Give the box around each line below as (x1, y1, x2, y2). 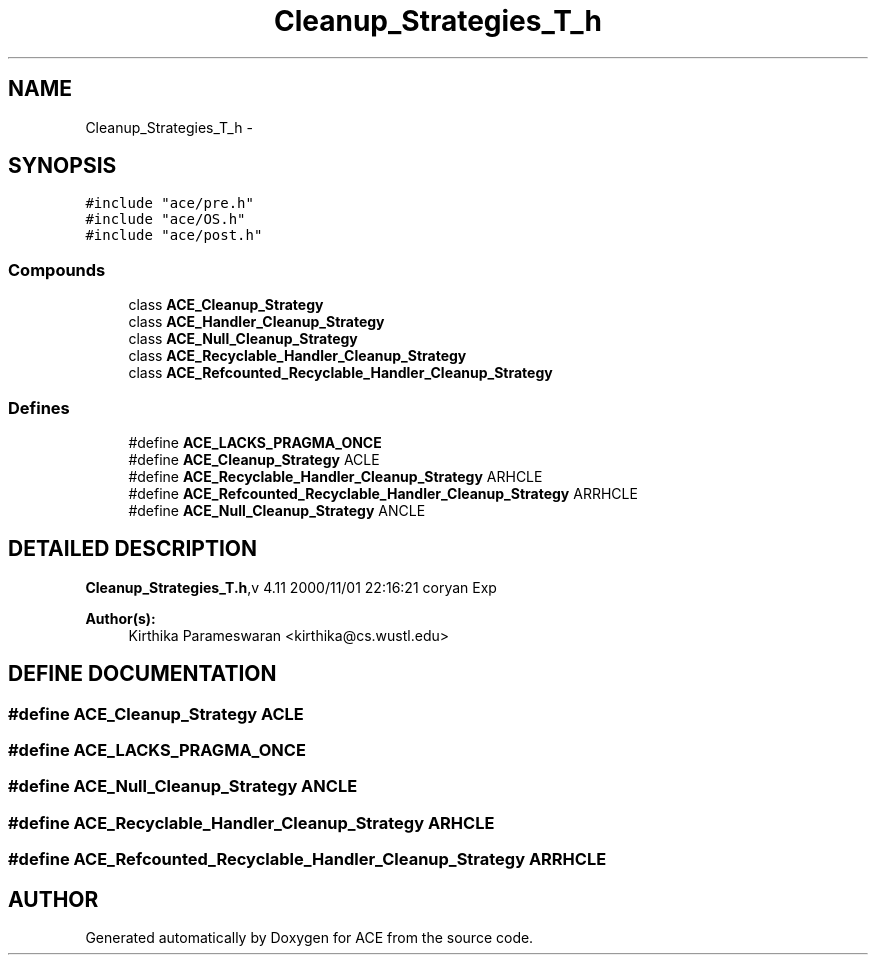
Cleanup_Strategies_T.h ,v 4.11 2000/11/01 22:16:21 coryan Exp (85, 578, 497, 596)
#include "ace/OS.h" (85, 211, 246, 228)
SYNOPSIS (8, 153, 117, 179)
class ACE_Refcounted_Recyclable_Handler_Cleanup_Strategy (128, 364, 553, 382)
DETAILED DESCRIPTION (8, 536, 258, 562)
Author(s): (85, 609, 156, 627)
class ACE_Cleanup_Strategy (128, 296, 324, 314)
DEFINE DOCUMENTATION (8, 661, 277, 687)
